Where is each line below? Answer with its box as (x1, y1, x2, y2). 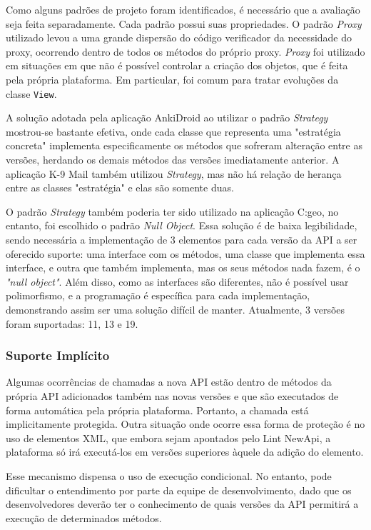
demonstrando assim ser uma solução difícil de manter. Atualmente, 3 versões (6, 301, 345, 316)
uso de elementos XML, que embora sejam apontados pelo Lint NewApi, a (6, 430, 331, 445)
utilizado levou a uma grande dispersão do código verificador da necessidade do (6, 30, 352, 45)
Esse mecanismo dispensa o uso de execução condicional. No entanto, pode (6, 468, 332, 483)
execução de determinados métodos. (6, 510, 162, 525)
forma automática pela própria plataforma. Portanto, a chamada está (6, 402, 309, 417)
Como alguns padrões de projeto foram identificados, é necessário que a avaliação (6, 2, 360, 16)
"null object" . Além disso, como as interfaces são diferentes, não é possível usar (6, 274, 349, 289)
